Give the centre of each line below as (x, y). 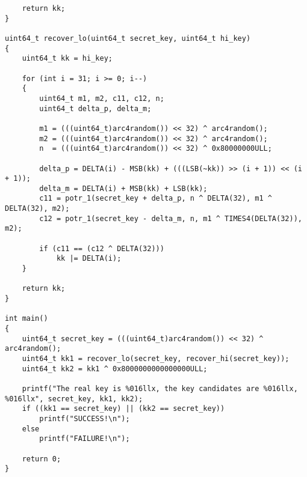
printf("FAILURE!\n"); (85, 439)
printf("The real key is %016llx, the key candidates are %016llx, (160, 388)
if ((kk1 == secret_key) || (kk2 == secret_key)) (123, 409)
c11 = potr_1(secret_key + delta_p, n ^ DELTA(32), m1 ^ (156, 199)
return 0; (42, 459)
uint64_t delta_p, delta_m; (95, 108)
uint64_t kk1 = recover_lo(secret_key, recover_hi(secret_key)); (156, 358)
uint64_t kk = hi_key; (67, 59)
